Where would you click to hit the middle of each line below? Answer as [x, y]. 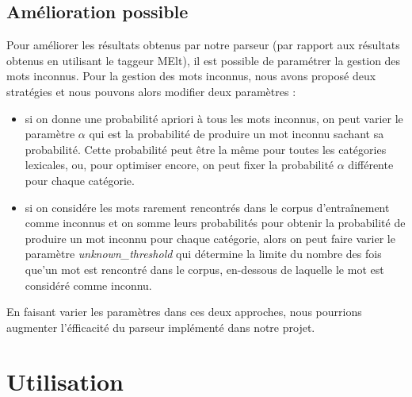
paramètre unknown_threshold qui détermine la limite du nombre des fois [203, 254]
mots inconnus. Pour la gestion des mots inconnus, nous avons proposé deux [191, 76]
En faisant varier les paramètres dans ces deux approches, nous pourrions [184, 312]
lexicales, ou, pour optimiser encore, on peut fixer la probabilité [179, 165]
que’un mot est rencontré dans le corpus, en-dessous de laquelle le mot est [204, 269]
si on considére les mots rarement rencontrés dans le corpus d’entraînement [207, 207]
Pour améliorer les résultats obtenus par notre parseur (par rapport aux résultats [203, 45]
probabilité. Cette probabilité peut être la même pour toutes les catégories [206, 149]
